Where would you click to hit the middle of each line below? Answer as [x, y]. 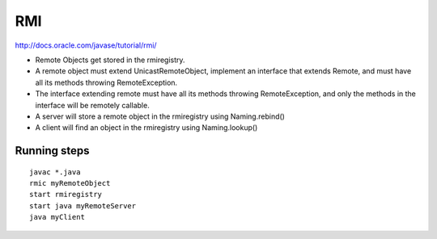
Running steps [52, 151]
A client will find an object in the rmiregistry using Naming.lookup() [146, 128]
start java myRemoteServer [83, 205]
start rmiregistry [66, 195]
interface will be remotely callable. [92, 105]
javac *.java [55, 172]
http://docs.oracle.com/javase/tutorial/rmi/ [86, 45]
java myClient [57, 217]
